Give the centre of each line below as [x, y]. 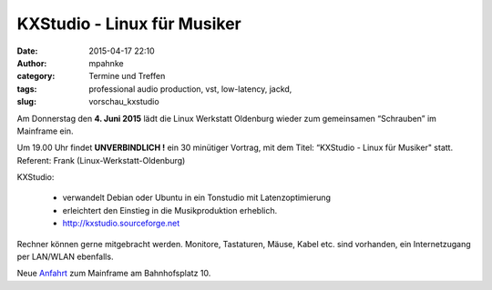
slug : [26, 102]
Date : [27, 51]
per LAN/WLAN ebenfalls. [65, 257]
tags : [27, 89]
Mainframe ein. [45, 131]
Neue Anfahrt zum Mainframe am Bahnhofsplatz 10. [114, 274]
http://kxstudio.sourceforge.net [121, 224]
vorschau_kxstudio [124, 102]
